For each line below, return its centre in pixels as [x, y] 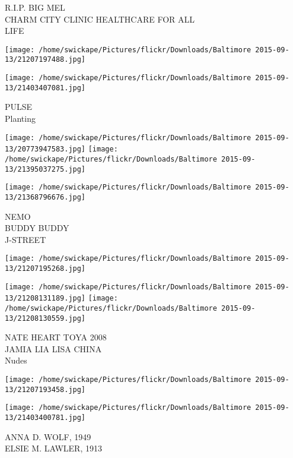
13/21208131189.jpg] [45, 299]
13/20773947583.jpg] [45, 149]
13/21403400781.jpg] [45, 418]
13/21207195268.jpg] [45, 268]
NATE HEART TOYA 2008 [56, 337]
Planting [20, 118]
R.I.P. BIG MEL [35, 7]
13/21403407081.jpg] [45, 88]
